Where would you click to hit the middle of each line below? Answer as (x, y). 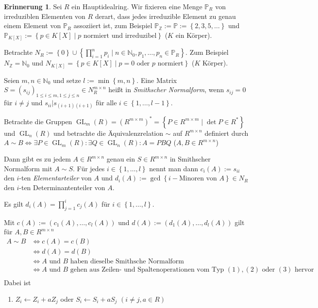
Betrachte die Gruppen (38, 121)
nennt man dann (174, 168)
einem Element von (33, 25)
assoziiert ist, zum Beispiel (113, 25)
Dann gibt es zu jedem (37, 159)
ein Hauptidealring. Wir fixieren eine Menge (137, 6)
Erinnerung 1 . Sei (33, 6)
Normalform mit (28, 168)
